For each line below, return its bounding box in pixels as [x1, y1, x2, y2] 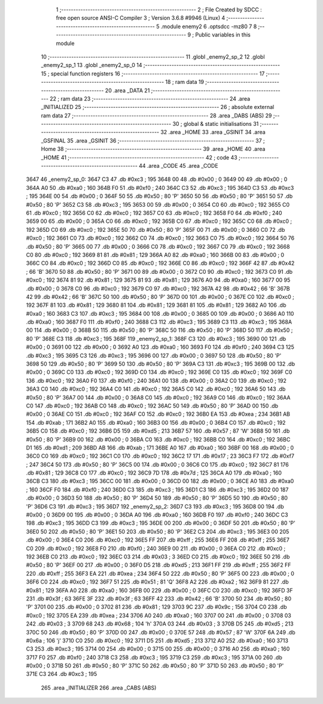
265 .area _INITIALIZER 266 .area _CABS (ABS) [41, 684, 157, 691]
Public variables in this [195, 31, 251, 38]
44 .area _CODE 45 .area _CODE [138, 162, 218, 170]
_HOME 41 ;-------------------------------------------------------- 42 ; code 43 [41, 153, 237, 161]
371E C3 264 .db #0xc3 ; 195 [26, 670, 97, 678]
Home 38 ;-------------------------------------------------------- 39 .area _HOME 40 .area [41, 146, 266, 153]
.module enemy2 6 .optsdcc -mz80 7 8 [160, 23, 257, 30]
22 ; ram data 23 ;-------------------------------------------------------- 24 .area [50, 95, 251, 102]
